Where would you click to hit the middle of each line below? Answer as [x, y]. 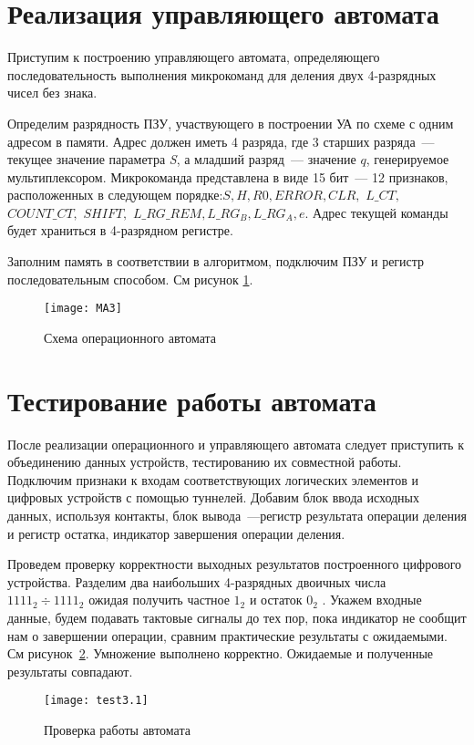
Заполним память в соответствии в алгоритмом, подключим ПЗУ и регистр [216, 261]
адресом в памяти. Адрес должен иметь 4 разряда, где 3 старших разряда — [221, 141]
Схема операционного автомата [130, 337]
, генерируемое [407, 159]
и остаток [276, 600]
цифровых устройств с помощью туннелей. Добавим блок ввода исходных [214, 497]
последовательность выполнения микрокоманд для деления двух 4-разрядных [222, 74]
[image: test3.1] [96, 701]
